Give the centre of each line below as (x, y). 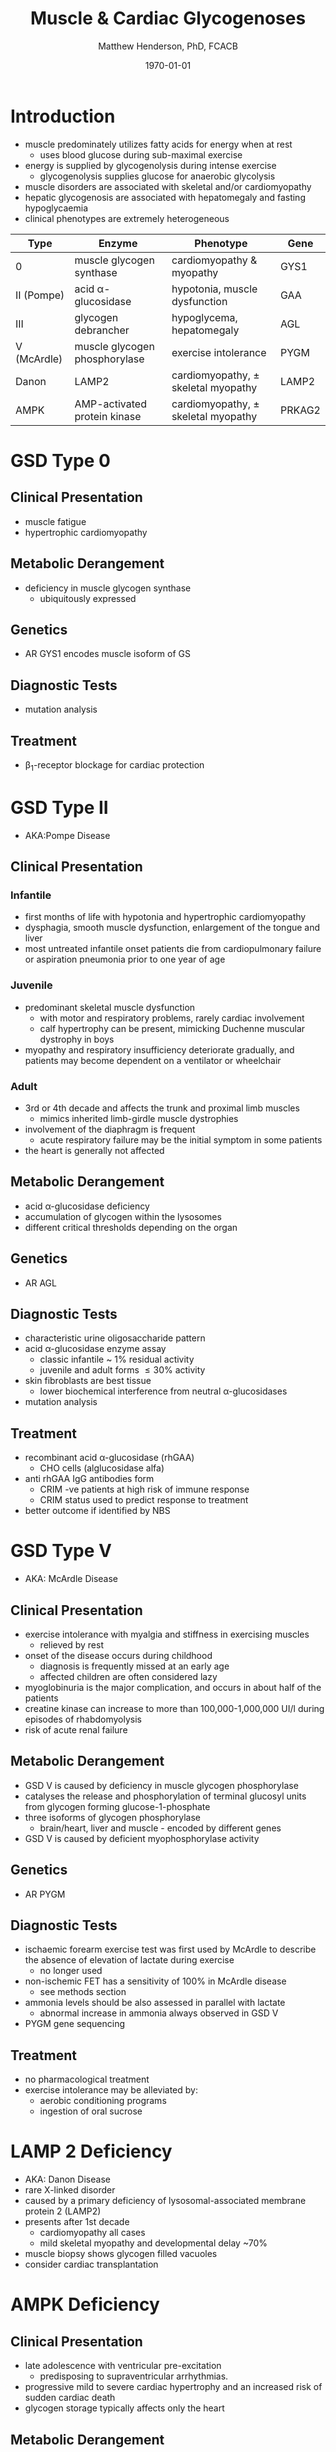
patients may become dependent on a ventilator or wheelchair (153, 1060)
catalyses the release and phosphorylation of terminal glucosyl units (165, 1796)
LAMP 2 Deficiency (91, 2151)
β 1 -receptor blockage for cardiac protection (114, 765)
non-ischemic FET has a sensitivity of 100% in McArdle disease (155, 1981)
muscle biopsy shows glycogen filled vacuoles (121, 2254)
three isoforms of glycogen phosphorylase (112, 1817)
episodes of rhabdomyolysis (83, 1719)
